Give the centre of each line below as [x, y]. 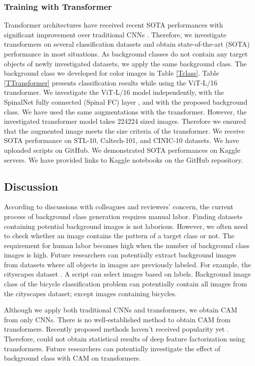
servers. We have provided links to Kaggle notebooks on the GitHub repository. [124, 159]
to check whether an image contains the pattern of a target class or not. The [119, 236]
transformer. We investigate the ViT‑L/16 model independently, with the [114, 92]
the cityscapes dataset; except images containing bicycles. [90, 293]
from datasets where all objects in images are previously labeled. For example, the [127, 264]
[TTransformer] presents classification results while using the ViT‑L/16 [111, 82]
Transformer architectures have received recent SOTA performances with [113, 25]
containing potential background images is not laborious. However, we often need [126, 226]
